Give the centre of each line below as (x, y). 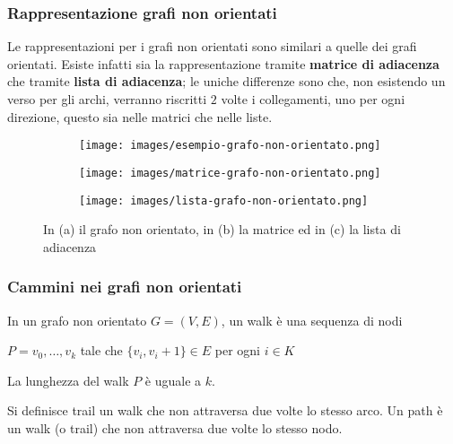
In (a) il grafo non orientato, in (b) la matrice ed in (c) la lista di (222, 229)
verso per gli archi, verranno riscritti (107, 99)
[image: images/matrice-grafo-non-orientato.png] (230, 173)
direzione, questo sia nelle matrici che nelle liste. (140, 116)
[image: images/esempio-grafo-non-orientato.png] (230, 146)
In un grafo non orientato (77, 320)
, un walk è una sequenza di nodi (312, 320)
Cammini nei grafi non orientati (125, 287)
